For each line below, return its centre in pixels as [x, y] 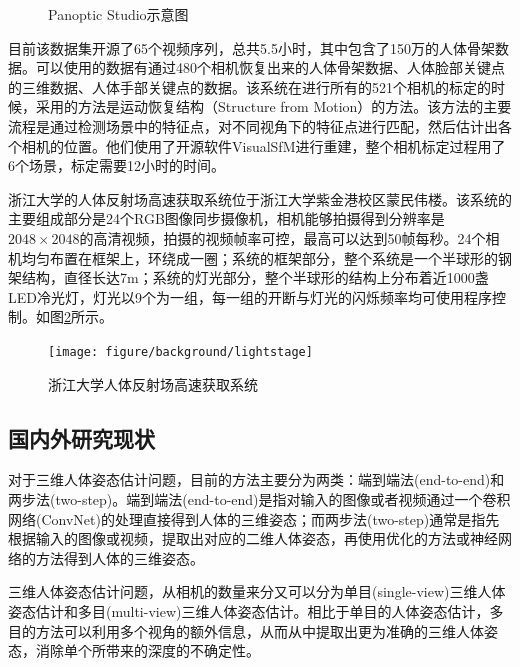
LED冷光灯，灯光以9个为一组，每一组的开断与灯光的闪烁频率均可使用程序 [250, 296]
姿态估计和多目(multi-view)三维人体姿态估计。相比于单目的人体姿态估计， [249, 610]
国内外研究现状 [81, 437]
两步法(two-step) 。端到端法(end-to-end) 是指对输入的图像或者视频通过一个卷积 [259, 498]
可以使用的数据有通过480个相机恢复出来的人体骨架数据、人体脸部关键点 [270, 67]
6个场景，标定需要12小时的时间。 [116, 165]
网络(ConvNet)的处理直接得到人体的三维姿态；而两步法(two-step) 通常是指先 [254, 518]
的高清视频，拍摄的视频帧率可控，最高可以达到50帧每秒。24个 [282, 237]
